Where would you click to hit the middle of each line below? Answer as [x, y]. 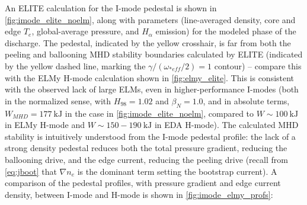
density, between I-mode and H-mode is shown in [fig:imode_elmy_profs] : [139, 194]
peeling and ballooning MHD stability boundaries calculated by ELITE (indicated [154, 54]
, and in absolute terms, [246, 100]
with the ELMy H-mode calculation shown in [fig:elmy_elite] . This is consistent [150, 77]
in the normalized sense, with [58, 100]
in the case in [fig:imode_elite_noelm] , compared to [159, 113]
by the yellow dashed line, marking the [75, 65]
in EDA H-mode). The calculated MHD [226, 125]
